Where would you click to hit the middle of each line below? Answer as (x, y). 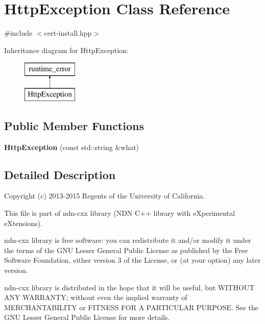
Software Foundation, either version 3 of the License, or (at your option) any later (132, 260)
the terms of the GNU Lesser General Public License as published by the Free (126, 250)
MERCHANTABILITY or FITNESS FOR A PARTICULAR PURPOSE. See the (131, 307)
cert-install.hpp (68, 33)
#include (18, 33)
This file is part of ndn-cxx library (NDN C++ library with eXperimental (120, 213)
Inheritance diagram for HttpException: (66, 50)
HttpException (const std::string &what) (72, 147)
